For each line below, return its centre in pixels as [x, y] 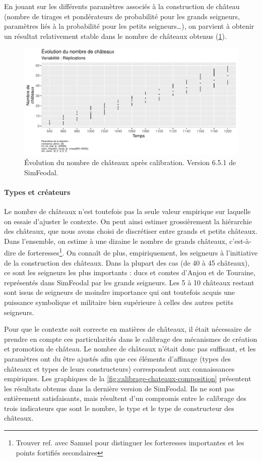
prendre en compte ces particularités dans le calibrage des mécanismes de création [131, 339]
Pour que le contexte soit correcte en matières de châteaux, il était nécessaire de [128, 329]
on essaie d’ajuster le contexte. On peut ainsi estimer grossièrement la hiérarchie [128, 221]
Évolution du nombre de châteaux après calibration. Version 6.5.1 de [130, 162]
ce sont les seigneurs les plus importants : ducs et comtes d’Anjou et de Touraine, [130, 272]
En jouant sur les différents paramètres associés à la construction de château [122, 6]
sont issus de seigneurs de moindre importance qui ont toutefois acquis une [120, 292]
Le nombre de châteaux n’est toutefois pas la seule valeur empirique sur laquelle [127, 211]
